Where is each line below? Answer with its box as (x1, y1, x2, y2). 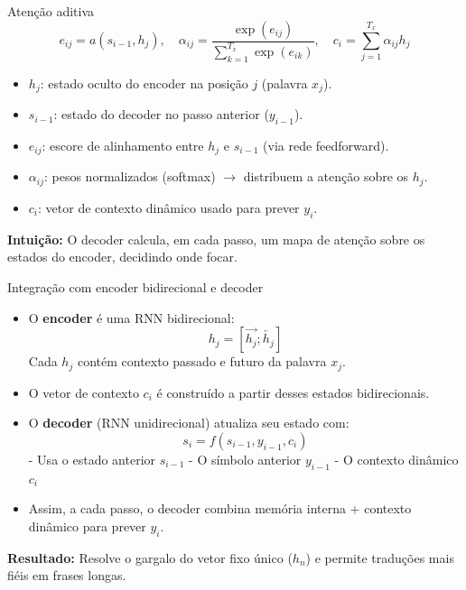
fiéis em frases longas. (7, 566, 126, 585)
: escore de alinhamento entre (42, 136, 204, 155)
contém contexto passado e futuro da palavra (77, 352, 327, 371)
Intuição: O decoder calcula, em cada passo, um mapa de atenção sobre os (7, 229, 425, 248)
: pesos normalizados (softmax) (43, 167, 216, 186)
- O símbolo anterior (189, 449, 302, 468)
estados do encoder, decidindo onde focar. (7, 247, 238, 266)
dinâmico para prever (28, 516, 146, 535)
